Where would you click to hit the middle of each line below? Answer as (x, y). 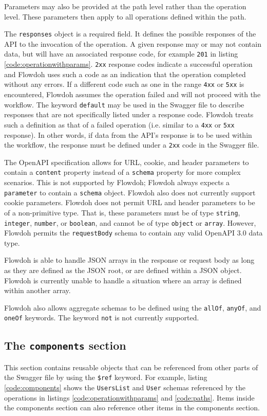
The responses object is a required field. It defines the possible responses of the (130, 34)
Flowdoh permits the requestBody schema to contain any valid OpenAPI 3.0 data (133, 233)
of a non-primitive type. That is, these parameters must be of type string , (122, 212)
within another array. (37, 290)
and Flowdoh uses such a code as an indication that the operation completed (125, 74)
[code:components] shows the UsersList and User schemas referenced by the (125, 387)
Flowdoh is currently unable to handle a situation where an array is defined (123, 280)
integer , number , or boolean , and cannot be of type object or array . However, (130, 222)
